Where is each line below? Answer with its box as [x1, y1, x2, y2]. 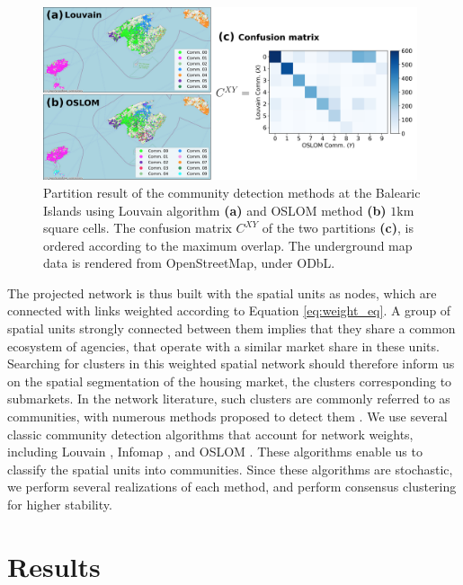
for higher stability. [7, 495, 112, 514]
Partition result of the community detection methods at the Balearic [43, 182, 421, 201]
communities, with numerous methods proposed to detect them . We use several [7, 407, 448, 426]
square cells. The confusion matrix [43, 218, 232, 237]
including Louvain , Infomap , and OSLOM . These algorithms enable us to [7, 442, 423, 461]
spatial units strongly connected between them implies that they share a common [7, 319, 456, 338]
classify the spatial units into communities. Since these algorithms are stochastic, [7, 459, 453, 478]
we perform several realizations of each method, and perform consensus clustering [7, 477, 457, 496]
